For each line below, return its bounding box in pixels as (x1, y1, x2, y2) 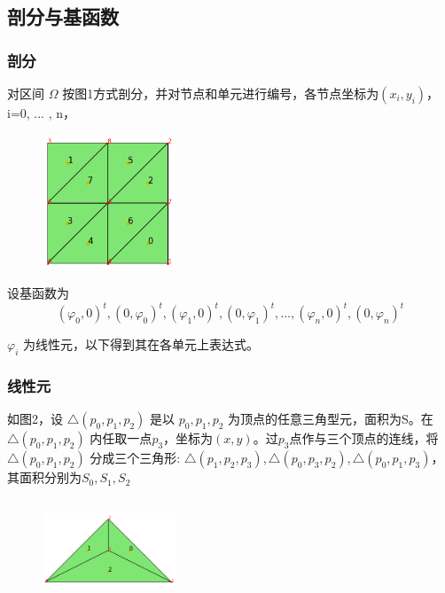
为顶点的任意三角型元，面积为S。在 (228, 410, 433, 428)
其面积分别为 (7, 468, 82, 487)
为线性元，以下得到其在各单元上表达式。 (22, 335, 259, 354)
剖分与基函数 (7, 3, 119, 30)
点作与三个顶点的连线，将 (289, 429, 439, 448)
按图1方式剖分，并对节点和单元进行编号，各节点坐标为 (62, 84, 379, 102)
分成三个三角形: (90, 449, 181, 467)
